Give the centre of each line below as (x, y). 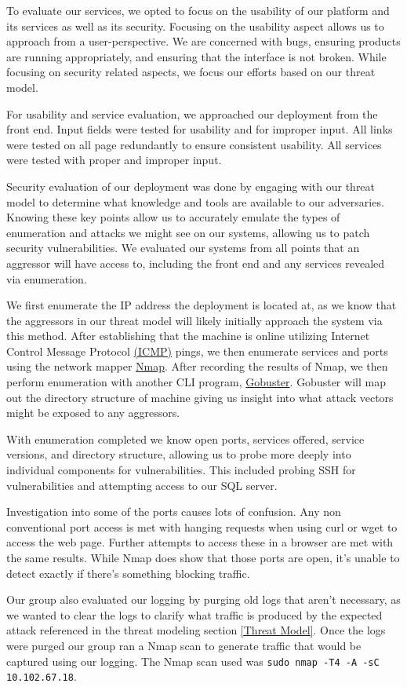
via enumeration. (47, 278)
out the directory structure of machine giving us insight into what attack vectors (200, 397)
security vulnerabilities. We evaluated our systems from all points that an (183, 248)
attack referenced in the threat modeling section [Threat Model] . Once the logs (196, 630)
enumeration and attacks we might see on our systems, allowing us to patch (188, 232)
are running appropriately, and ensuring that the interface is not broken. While (196, 56)
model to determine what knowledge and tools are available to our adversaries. (195, 201)
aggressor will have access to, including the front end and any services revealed (196, 263)
